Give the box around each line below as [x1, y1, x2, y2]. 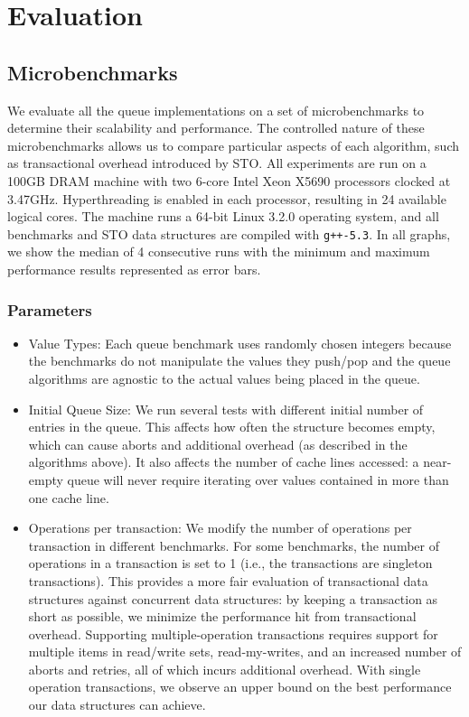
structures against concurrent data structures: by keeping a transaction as [28, 589, 438, 608]
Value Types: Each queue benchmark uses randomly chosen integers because [28, 333, 452, 352]
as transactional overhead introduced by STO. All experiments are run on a [7, 154, 427, 172]
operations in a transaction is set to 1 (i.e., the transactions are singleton [28, 554, 433, 573]
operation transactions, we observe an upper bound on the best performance [28, 677, 452, 696]
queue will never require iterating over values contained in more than [67, 470, 449, 489]
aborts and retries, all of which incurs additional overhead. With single [28, 659, 421, 678]
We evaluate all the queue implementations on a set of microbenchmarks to [7, 100, 425, 119]
